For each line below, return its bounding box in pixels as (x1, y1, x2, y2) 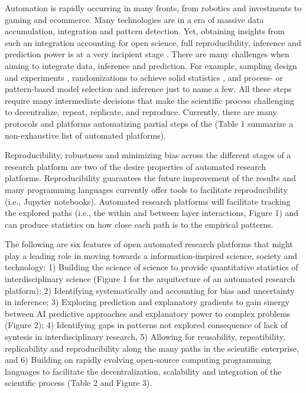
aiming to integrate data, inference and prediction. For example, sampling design (5, 59, 297, 71)
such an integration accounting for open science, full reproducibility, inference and (5, 36, 301, 48)
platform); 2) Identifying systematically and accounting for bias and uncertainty (5, 284, 295, 296)
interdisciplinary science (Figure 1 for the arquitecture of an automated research (5, 273, 295, 285)
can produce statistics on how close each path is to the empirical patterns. (5, 218, 274, 230)
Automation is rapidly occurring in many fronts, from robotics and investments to (5, 2, 302, 14)
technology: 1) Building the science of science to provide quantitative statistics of (5, 261, 298, 273)
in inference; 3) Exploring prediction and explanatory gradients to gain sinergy (5, 296, 290, 308)
